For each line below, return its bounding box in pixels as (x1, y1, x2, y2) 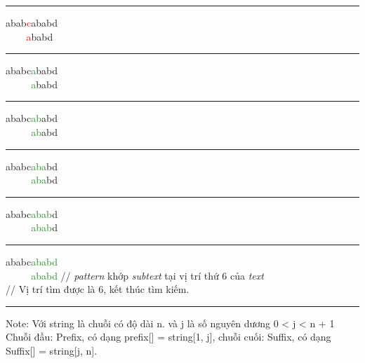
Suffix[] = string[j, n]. (6, 343, 98, 357)
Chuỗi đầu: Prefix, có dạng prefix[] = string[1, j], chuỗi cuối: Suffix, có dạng (6, 329, 331, 344)
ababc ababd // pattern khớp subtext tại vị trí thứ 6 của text (6, 268, 264, 282)
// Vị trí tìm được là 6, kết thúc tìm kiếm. (6, 282, 190, 296)
